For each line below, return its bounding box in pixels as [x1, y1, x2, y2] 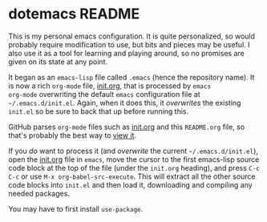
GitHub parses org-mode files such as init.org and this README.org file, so [8, 122, 245, 131]
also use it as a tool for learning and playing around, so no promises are [8, 48, 245, 58]
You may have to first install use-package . [8, 204, 143, 213]
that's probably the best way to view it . [8, 130, 137, 140]
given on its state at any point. [8, 57, 108, 67]
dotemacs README [8, 5, 140, 23]
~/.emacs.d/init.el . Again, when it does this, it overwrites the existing [8, 98, 241, 107]
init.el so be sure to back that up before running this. [8, 106, 189, 116]
